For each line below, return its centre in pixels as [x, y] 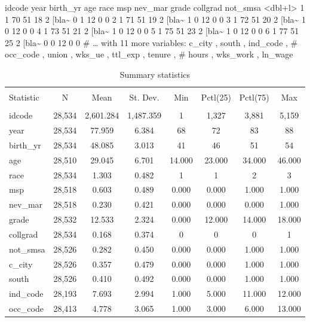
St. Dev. [144, 97]
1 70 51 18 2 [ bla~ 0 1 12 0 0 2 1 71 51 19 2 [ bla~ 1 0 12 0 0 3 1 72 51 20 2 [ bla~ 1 [155, 19]
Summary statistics [155, 74]
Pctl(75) [254, 97]
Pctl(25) [216, 97]
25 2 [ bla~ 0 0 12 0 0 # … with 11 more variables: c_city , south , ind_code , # [151, 42]
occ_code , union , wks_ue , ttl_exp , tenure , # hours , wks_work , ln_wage [149, 54]
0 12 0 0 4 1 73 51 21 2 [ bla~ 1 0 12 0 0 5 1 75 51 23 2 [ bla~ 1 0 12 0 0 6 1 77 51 [152, 31]
